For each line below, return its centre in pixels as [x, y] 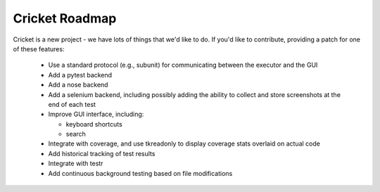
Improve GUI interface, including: [96, 114]
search [76, 134]
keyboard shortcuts [94, 124]
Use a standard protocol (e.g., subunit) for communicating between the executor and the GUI [183, 65]
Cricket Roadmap [65, 18]
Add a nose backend [78, 85]
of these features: [39, 49]
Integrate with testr [76, 164]
